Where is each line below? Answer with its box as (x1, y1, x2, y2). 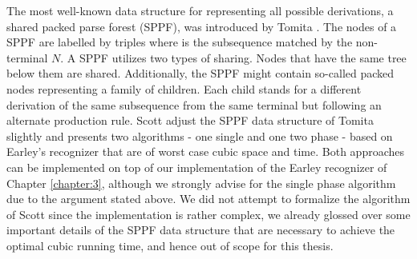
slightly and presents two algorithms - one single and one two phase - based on (6, 127, 393, 144)
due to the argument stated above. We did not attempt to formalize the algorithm (6, 190, 411, 207)
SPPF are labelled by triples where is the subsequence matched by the (6, 34, 353, 50)
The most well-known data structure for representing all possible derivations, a (6, 2, 394, 18)
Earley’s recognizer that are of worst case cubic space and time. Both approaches (6, 143, 405, 160)
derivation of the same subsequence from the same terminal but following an (6, 96, 382, 113)
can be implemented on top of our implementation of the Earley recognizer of (6, 158, 387, 175)
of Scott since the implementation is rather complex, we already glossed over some (6, 205, 411, 222)
